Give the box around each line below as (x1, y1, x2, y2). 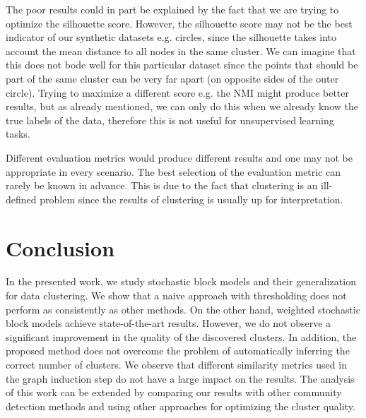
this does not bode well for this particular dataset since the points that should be (6, 57, 358, 72)
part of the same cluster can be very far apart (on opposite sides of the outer (6, 71, 339, 85)
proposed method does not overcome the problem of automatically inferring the (6, 343, 350, 358)
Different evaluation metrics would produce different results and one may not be (6, 150, 353, 165)
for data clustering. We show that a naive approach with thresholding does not (6, 288, 347, 303)
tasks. (6, 126, 30, 141)
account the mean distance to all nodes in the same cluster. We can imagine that (6, 43, 356, 58)
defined (6, 191, 37, 206)
